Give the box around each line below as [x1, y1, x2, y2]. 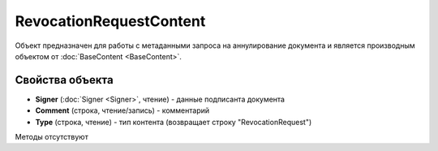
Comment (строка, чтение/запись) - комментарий [35, 106, 210, 115]
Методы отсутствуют [15, 132, 88, 142]
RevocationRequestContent [15, 12, 206, 30]
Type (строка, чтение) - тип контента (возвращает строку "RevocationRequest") [35, 117, 312, 127]
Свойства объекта [15, 73, 114, 87]
